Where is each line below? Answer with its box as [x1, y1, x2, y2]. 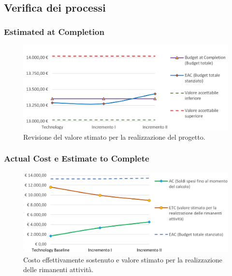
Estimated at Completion [4, 25, 104, 37]
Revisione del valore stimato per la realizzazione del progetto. [23, 131, 205, 142]
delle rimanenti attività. [23, 264, 94, 274]
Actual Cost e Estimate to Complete [4, 152, 149, 164]
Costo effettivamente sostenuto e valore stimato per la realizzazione [23, 255, 222, 264]
